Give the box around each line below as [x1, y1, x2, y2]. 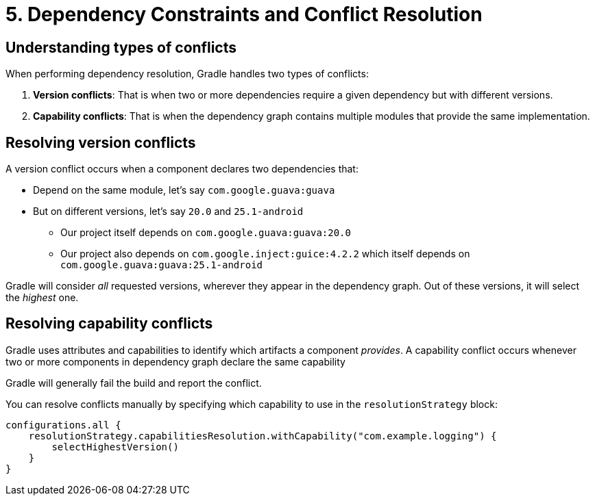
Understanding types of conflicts [5, 38, 236, 56]
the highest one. [5, 292, 79, 304]
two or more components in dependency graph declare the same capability [5, 355, 345, 368]
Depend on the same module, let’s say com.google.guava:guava [33, 184, 335, 196]
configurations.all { [5, 419, 121, 431]
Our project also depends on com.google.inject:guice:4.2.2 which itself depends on [60, 248, 470, 260]
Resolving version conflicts [5, 133, 196, 151]
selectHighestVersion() [51, 441, 179, 452]
